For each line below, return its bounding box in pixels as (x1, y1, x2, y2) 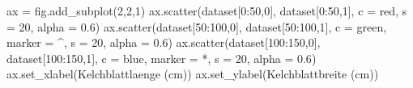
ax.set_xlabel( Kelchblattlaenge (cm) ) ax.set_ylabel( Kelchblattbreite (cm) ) (6, 65, 379, 82)
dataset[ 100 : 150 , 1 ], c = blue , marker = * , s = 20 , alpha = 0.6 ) (6, 49, 317, 66)
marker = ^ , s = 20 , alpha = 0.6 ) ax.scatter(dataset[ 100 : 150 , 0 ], (6, 34, 321, 51)
